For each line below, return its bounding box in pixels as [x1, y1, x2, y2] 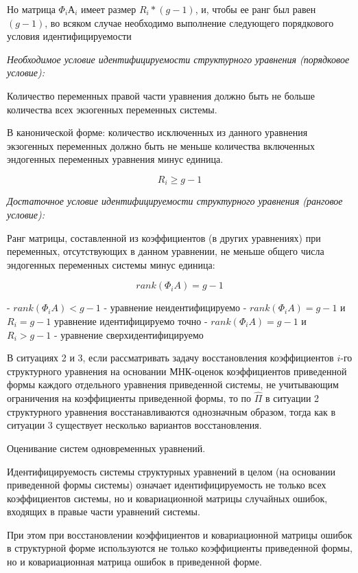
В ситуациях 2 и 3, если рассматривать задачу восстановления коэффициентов [7, 350, 334, 365]
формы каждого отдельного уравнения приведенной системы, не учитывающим [7, 377, 339, 392]
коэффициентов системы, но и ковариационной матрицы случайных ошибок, [7, 491, 328, 505]
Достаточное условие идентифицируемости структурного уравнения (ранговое [7, 194, 343, 208]
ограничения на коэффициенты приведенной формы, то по [7, 391, 252, 405]
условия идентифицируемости [7, 29, 132, 43]
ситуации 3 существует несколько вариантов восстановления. [7, 418, 262, 432]
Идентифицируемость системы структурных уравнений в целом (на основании [7, 464, 336, 478]
